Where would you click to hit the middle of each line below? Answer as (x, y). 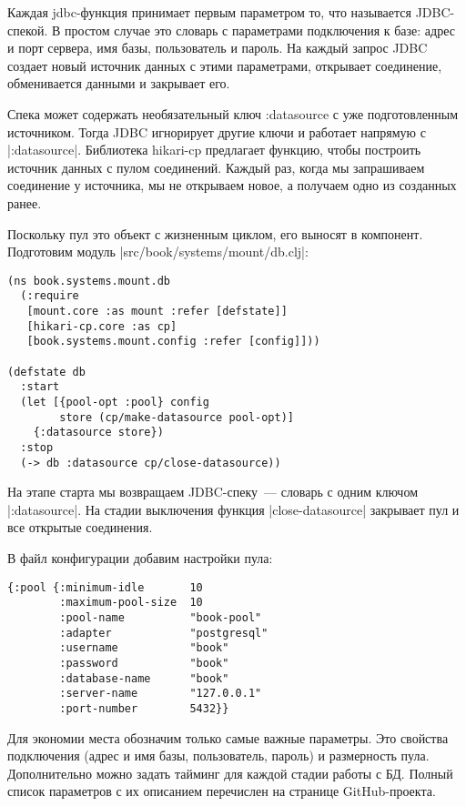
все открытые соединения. (80, 527)
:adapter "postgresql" (164, 633)
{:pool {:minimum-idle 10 (105, 587)
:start (40, 387)
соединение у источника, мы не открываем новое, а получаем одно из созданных (232, 185)
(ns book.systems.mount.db (89, 281)
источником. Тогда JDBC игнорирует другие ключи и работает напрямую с (217, 131)
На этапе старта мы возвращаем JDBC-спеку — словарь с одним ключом (213, 492)
